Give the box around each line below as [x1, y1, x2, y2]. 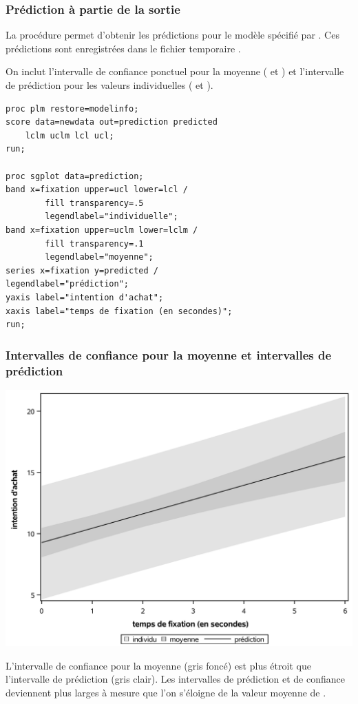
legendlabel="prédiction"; [6, 279, 129, 289]
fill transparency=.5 [45, 198, 144, 208]
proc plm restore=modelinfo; [6, 103, 139, 114]
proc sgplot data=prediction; [6, 171, 144, 181]
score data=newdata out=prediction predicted [6, 117, 218, 127]
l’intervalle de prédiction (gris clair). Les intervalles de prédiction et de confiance [6, 672, 345, 686]
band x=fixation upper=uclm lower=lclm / [6, 225, 198, 235]
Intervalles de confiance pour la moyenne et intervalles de [6, 346, 332, 363]
